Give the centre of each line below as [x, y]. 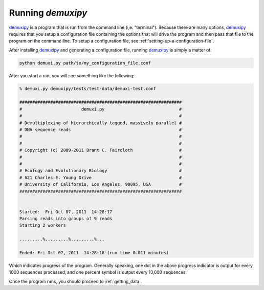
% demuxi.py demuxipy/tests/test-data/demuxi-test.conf [88, 89]
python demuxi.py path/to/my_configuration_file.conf [85, 63]
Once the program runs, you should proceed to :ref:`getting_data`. [76, 281]
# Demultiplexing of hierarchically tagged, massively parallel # [100, 123]
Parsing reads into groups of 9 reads [66, 219]
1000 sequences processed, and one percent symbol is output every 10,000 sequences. [98, 272]
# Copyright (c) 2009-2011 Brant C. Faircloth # [100, 150]
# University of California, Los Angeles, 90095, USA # [100, 184]
